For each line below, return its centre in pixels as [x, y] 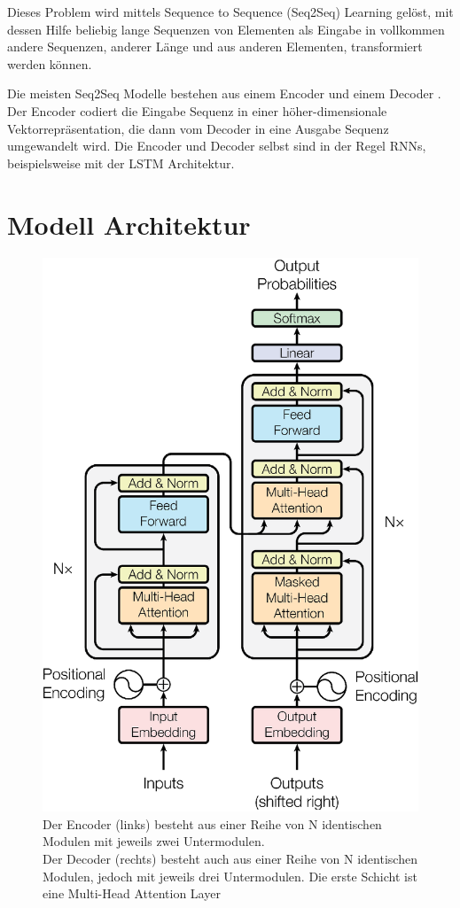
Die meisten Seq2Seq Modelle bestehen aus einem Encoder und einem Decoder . [224, 93]
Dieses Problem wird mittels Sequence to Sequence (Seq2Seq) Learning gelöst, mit [230, 12]
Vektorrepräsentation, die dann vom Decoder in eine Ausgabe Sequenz [198, 128]
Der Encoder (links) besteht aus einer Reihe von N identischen [212, 823]
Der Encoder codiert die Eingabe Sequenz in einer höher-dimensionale [197, 110]
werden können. [50, 63]
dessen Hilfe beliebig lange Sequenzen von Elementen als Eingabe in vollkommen [226, 29]
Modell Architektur [129, 224]
